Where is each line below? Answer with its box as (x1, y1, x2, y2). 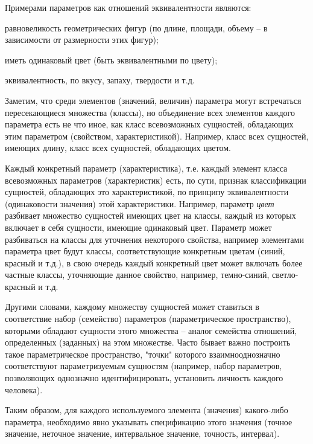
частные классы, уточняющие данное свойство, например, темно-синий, (5, 268, 270, 281)
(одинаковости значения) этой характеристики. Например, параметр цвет (5, 197, 274, 210)
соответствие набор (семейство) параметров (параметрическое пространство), (5, 312, 291, 325)
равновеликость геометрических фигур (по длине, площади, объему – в (5, 21, 268, 34)
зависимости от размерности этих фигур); (5, 33, 159, 46)
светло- (272, 268, 299, 281)
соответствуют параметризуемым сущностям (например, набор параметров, (5, 359, 282, 372)
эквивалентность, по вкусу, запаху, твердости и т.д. (5, 74, 195, 86)
